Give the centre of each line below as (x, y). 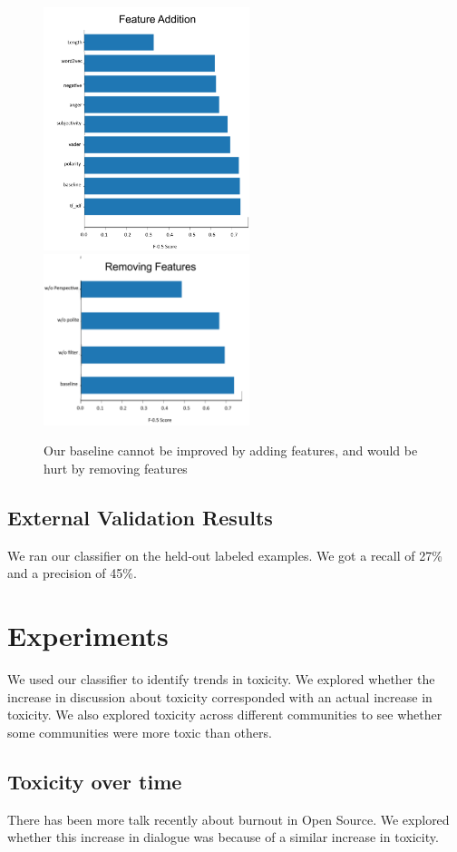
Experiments (88, 636)
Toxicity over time (95, 781)
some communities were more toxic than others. (140, 732)
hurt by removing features (116, 468)
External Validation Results (140, 517)
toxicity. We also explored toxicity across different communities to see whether (225, 715)
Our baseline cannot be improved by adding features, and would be (231, 450)
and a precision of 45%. (72, 573)
